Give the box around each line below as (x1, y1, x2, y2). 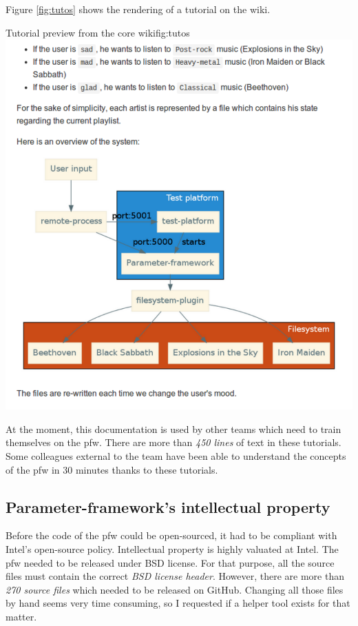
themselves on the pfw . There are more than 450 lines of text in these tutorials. (6, 435, 341, 450)
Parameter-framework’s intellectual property (6, 496, 330, 517)
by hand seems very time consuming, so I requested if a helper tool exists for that (6, 596, 350, 610)
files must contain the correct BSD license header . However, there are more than (6, 569, 344, 583)
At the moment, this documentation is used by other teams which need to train (6, 421, 341, 436)
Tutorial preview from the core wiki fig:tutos (6, 25, 190, 39)
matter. (6, 609, 37, 623)
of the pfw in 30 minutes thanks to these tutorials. (6, 462, 218, 476)
